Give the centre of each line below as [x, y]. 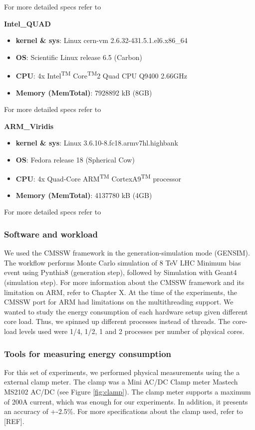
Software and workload [51, 234]
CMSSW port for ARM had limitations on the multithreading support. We [119, 302]
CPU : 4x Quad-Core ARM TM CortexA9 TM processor [98, 177]
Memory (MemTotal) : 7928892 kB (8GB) [84, 92]
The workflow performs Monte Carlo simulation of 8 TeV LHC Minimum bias [123, 262]
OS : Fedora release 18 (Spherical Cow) [75, 159]
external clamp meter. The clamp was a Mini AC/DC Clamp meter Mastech [121, 382]
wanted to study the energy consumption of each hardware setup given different [126, 311]
